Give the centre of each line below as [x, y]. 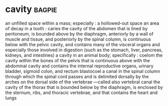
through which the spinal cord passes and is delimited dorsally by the [77, 76]
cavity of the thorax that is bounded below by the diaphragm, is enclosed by [84, 87]
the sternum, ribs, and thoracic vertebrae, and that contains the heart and [81, 92]
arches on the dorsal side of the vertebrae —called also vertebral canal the [83, 82]
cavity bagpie [31, 9]
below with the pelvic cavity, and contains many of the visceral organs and [82, 44]
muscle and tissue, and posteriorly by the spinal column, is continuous [78, 39]
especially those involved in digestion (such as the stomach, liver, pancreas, [84, 50]
